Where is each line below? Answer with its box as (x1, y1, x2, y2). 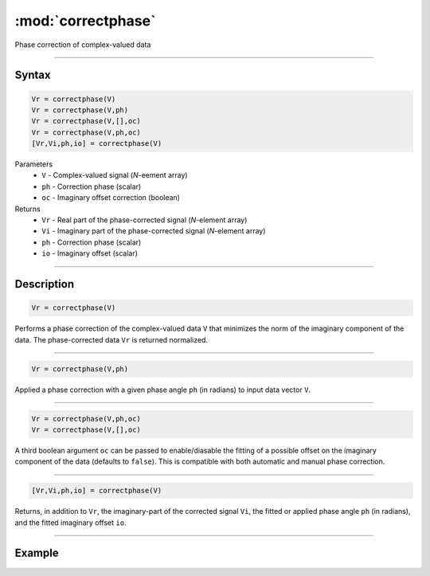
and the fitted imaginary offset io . (14, 518, 127, 527)
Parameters (14, 159, 53, 169)
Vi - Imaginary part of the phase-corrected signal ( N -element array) (41, 226, 266, 236)
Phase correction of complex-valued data (14, 40, 151, 49)
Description (14, 277, 75, 291)
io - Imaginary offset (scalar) (41, 249, 139, 258)
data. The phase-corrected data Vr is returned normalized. (14, 335, 209, 344)
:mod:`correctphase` (14, 12, 156, 29)
